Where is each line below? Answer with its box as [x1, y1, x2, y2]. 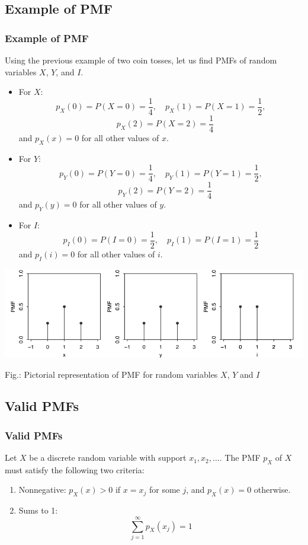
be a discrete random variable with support [29, 451, 187, 464]
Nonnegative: [18, 483, 66, 496]
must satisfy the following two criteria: [5, 463, 145, 476]
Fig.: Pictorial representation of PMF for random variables [5, 368, 218, 380]
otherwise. [254, 483, 291, 496]
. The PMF [219, 451, 261, 464]
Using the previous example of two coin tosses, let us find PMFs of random [5, 54, 277, 66]
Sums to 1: [18, 504, 58, 517]
